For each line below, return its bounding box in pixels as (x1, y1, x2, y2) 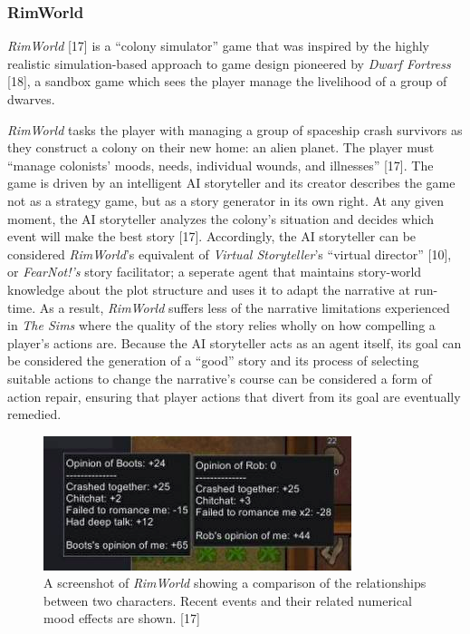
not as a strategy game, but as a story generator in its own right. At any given (7, 190, 444, 210)
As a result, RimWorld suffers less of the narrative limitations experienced (39, 297, 450, 317)
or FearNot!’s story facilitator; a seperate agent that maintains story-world (7, 262, 422, 281)
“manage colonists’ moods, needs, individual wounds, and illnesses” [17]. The (7, 155, 434, 174)
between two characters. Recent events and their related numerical (43, 590, 412, 610)
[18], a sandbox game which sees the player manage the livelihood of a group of (7, 72, 447, 91)
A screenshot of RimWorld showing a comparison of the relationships (43, 573, 427, 592)
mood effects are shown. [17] (43, 609, 200, 628)
